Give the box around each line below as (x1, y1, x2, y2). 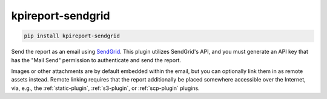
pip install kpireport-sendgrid (24, 33, 121, 39)
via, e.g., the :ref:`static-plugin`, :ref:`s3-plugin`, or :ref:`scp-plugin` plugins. (11, 85, 200, 92)
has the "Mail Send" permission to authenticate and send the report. (11, 56, 182, 63)
